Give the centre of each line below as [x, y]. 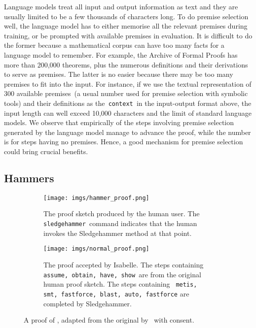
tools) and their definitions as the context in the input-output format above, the [128, 103]
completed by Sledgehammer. [88, 303]
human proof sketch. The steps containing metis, [120, 284]
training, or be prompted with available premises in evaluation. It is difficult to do [128, 35]
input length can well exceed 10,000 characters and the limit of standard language [128, 113]
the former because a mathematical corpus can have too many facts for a [114, 45]
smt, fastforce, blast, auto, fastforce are [116, 293]
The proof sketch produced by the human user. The [122, 213]
